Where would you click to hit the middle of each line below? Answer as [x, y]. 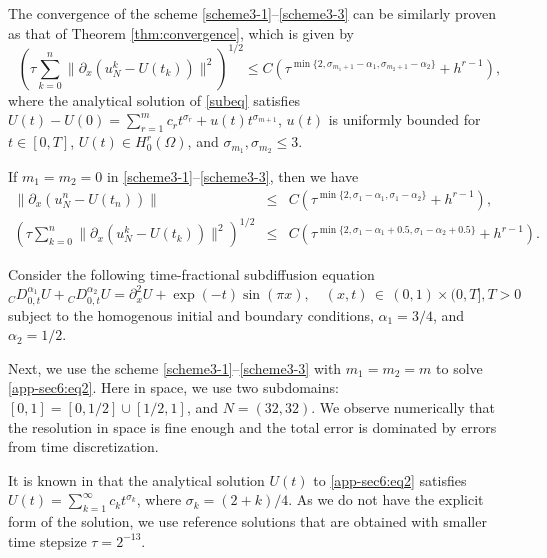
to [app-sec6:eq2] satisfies [390, 479]
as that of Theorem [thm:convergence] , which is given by [181, 32]
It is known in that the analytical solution [136, 479]
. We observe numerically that [403, 406]
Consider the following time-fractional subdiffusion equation [191, 274]
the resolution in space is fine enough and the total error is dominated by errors [252, 426]
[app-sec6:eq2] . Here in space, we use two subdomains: [173, 387]
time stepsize [47, 540]
